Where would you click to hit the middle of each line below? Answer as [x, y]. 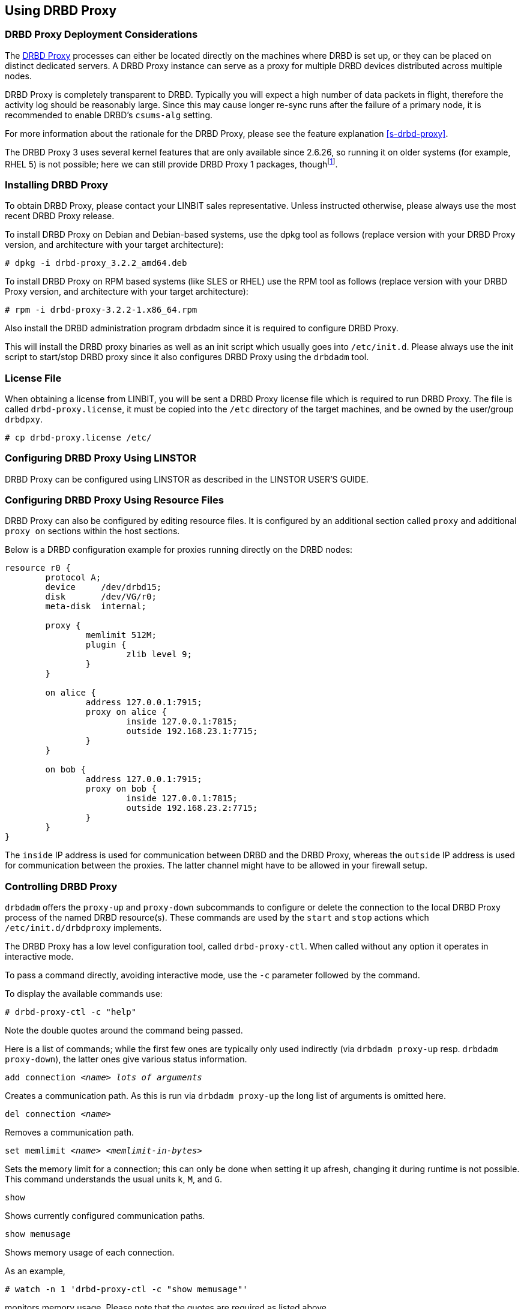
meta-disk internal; [96, 606]
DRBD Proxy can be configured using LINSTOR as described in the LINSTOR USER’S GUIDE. [187, 479]
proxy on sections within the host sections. [92, 531]
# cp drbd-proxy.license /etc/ [78, 437]
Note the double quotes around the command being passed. [124, 1031]
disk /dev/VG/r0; [101, 597]
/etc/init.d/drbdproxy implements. [83, 928]
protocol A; [73, 578]
